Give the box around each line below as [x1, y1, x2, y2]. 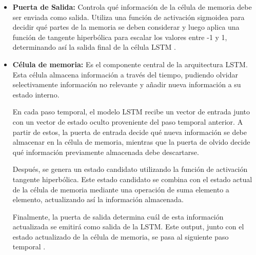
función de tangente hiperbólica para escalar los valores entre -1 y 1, [12, 31, 227, 42]
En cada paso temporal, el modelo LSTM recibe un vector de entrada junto [12, 106, 250, 117]
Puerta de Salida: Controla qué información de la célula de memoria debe [12, 2, 252, 12]
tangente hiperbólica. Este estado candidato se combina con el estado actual [12, 173, 252, 184]
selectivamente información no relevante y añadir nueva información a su [12, 79, 241, 90]
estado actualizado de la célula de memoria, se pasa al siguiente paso [12, 231, 229, 242]
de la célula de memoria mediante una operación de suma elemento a [12, 184, 229, 194]
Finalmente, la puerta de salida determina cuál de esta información [12, 211, 224, 222]
